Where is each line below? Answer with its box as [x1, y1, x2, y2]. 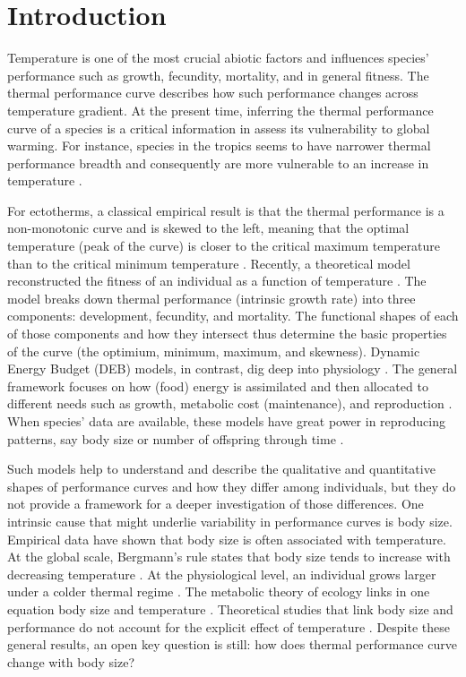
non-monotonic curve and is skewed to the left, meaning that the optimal [7, 219, 410, 237]
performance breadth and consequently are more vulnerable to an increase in [7, 153, 429, 172]
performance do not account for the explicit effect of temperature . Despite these [7, 617, 451, 636]
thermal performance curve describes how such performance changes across [7, 83, 419, 102]
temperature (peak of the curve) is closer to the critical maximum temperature [7, 236, 440, 255]
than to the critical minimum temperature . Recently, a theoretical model [7, 253, 410, 272]
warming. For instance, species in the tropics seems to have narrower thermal [7, 136, 431, 155]
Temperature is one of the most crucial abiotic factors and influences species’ [7, 48, 429, 67]
